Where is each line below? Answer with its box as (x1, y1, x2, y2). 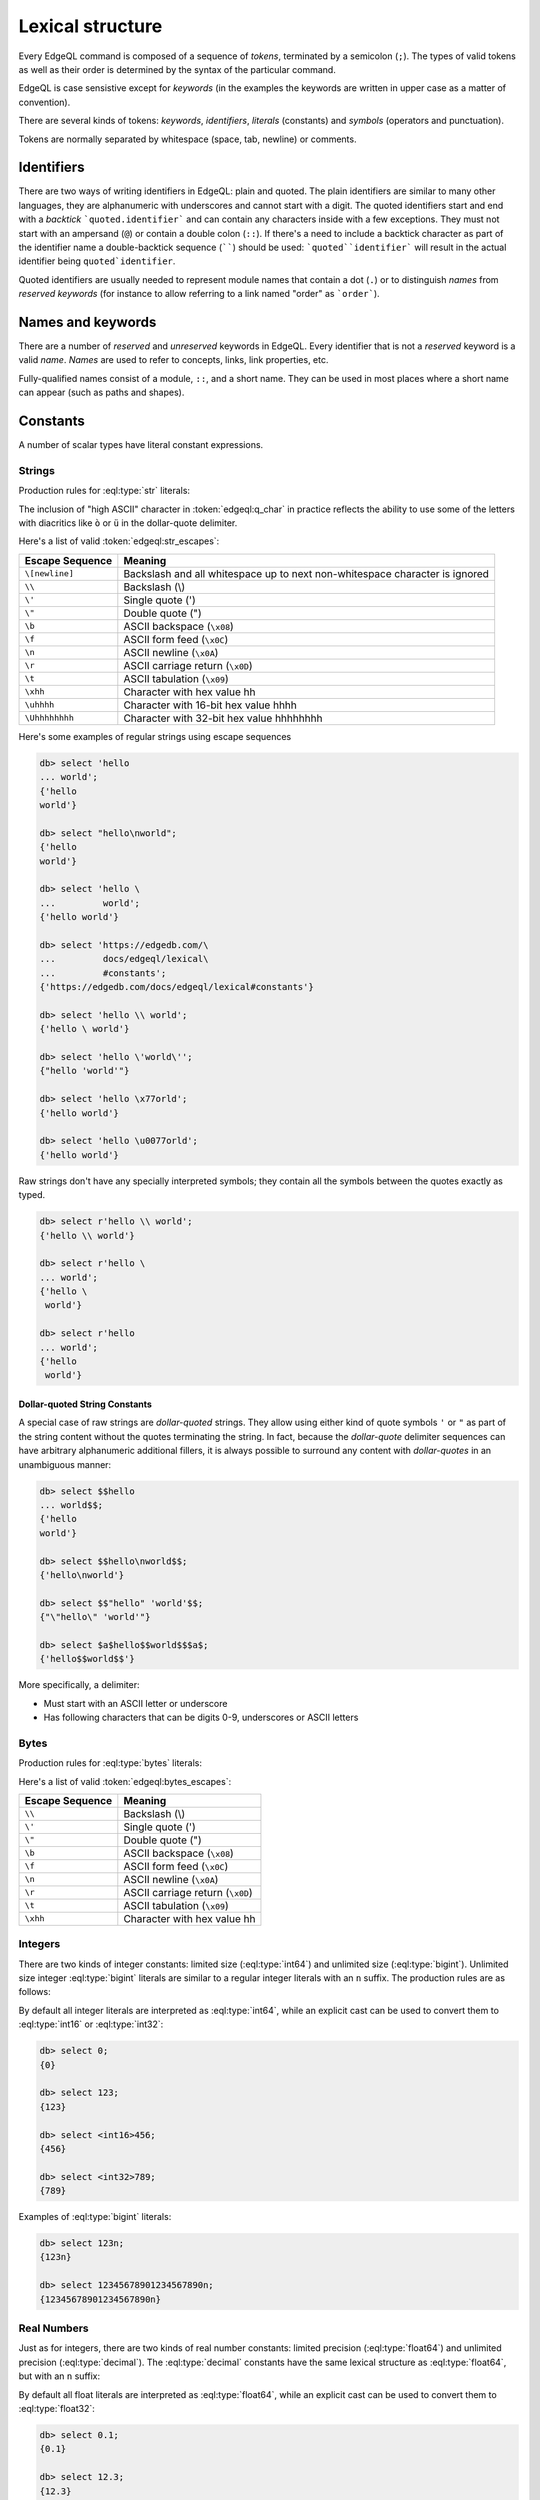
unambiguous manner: (18, 1458, 112, 1470)
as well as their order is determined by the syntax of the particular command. (18, 63, 337, 75)
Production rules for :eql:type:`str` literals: (18, 485, 190, 497)
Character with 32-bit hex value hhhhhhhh (123, 711, 323, 725)
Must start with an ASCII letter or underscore (43, 1697, 228, 1709)
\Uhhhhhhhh (24, 713, 75, 724)
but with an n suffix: (18, 2370, 101, 2382)
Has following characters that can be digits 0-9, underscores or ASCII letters (43, 1711, 359, 1723)
